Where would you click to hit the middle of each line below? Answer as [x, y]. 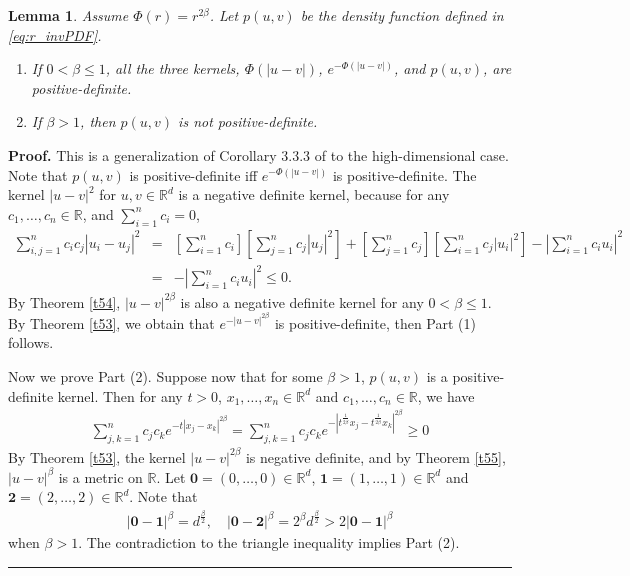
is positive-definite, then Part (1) [375, 322]
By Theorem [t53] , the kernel [97, 456]
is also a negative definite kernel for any [302, 301]
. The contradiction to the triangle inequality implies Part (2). [269, 542]
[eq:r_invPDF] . [55, 34]
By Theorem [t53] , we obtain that [111, 322]
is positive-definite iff [193, 174]
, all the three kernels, [172, 68]
